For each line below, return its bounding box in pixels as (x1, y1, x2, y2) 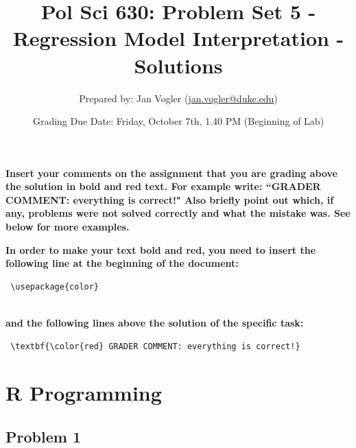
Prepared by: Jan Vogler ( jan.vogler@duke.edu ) (79, 91, 278, 105)
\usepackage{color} (10, 281, 99, 292)
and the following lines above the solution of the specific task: (5, 316, 304, 330)
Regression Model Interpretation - (12, 24, 344, 52)
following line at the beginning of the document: (5, 256, 239, 270)
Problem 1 (5, 425, 81, 447)
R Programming (5, 379, 162, 407)
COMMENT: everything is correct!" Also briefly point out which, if (5, 192, 334, 207)
